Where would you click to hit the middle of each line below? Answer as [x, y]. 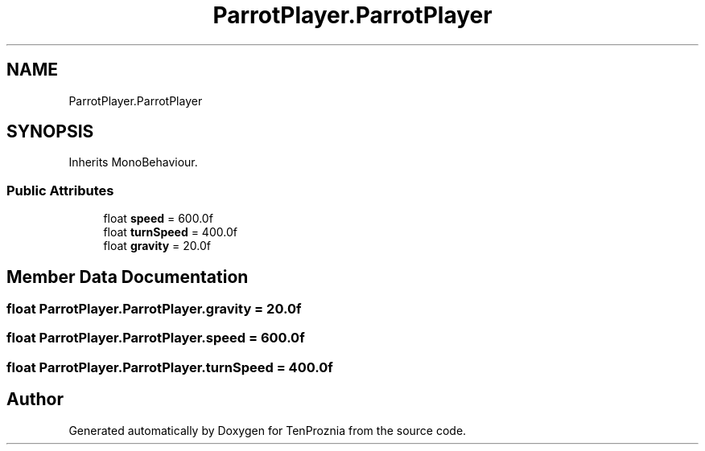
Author [35, 400]
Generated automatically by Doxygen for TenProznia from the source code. [268, 430]
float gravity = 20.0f [157, 246]
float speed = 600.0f [158, 219]
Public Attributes [60, 190]
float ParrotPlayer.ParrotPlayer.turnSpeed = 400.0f [170, 367]
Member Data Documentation [128, 277]
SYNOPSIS [50, 132]
